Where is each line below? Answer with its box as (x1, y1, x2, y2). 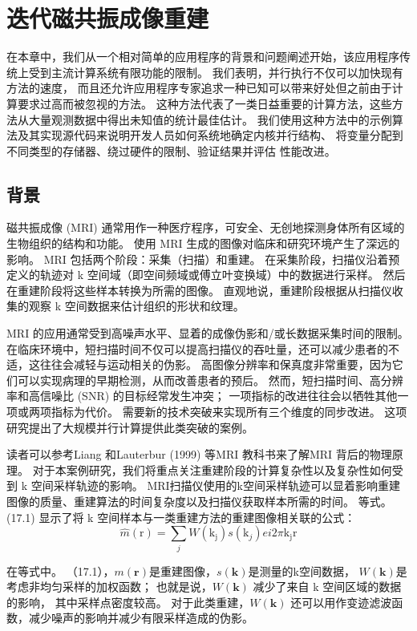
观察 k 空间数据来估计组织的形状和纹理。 (28, 297, 245, 314)
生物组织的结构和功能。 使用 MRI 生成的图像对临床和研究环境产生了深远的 (6, 235, 400, 252)
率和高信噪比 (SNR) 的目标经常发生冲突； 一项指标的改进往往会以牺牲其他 (6, 387, 398, 404)
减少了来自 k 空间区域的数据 (253, 578, 402, 595)
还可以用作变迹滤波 (290, 593, 392, 610)
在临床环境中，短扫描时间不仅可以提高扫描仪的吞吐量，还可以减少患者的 (6, 340, 388, 357)
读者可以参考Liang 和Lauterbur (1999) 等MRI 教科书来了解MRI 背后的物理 (6, 446, 392, 463)
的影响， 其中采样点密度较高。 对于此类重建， (6, 593, 250, 610)
